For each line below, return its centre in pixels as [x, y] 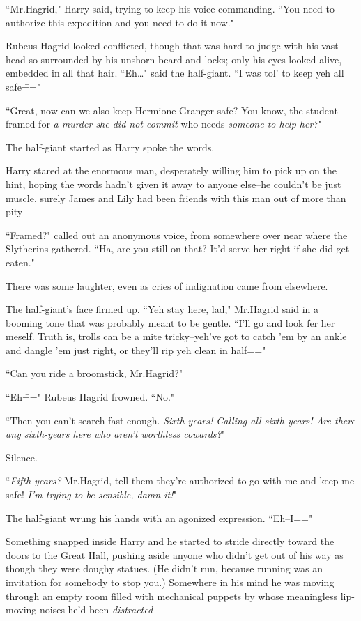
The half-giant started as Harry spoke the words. [110, 147]
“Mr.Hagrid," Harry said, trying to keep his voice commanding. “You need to [170, 8]
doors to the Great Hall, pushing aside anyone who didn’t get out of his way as [175, 554]
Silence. [22, 457]
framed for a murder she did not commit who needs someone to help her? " [164, 124]
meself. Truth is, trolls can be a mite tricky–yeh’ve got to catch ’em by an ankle [176, 336]
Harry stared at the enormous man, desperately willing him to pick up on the [171, 170]
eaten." [20, 262]
